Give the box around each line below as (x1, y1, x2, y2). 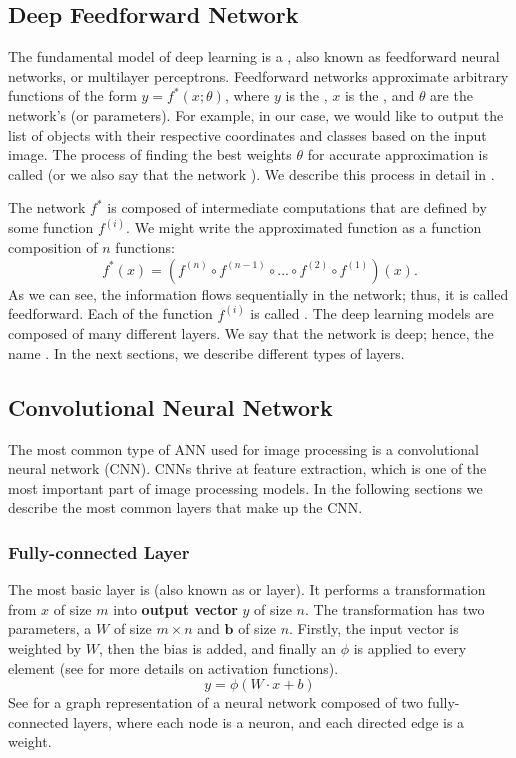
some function (8, 217, 94, 238)
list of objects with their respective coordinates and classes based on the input (8, 124, 487, 145)
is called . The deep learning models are (250, 303, 494, 324)
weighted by (8, 637, 82, 658)
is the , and (344, 85, 415, 106)
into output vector (113, 598, 238, 619)
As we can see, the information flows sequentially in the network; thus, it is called (8, 283, 509, 304)
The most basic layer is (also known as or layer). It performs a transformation (8, 579, 486, 600)
